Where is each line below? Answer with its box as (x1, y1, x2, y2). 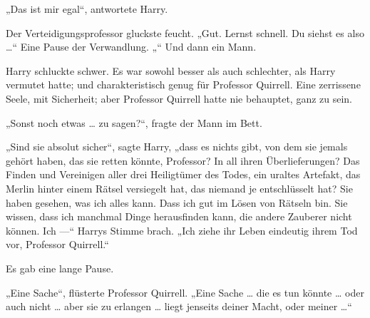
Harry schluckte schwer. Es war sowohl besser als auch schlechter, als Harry (6, 63, 336, 78)
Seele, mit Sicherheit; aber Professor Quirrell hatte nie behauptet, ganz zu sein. (6, 91, 353, 106)
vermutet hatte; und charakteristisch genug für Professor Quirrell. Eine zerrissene (6, 77, 361, 92)
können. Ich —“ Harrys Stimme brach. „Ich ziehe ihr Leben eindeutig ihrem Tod (6, 222, 358, 237)
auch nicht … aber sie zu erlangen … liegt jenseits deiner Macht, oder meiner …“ (6, 299, 352, 314)
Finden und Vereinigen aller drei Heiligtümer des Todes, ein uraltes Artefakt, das (6, 167, 361, 182)
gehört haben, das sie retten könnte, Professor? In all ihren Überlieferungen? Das (6, 153, 360, 168)
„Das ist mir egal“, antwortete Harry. (6, 1, 168, 16)
